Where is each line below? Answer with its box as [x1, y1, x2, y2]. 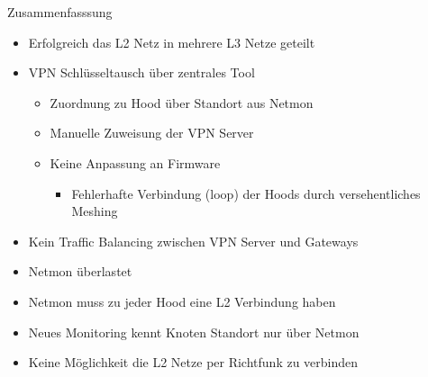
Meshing [71, 202, 118, 220]
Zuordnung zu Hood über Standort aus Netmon [50, 93, 314, 112]
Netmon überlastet [28, 262, 132, 281]
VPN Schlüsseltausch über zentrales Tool [28, 63, 255, 82]
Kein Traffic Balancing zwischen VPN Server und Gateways [28, 231, 359, 250]
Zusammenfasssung [7, 3, 113, 21]
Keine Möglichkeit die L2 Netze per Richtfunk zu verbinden [28, 353, 359, 372]
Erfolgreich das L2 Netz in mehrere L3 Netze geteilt [28, 32, 315, 51]
